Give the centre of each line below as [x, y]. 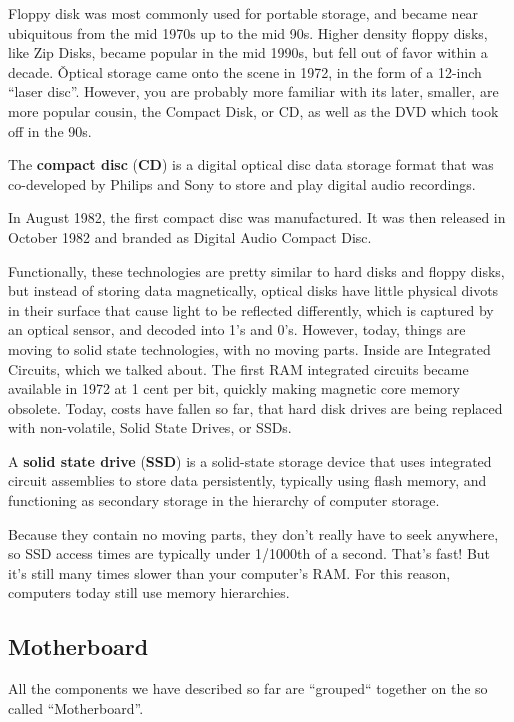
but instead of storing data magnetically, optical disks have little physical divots [253, 290]
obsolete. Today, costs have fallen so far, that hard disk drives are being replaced [255, 407]
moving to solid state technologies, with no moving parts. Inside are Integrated [249, 348]
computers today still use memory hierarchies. [149, 592]
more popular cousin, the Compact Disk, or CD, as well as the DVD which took [253, 110]
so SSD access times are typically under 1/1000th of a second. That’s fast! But [249, 553]
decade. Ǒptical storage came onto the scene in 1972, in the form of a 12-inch [245, 71]
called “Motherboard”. [76, 707]
